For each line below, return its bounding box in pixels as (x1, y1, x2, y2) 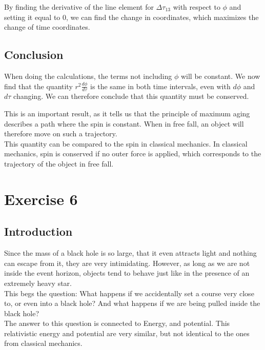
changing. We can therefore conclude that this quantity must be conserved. (13, 91, 249, 101)
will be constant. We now (180, 70, 260, 81)
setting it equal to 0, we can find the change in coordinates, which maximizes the (4, 11, 259, 22)
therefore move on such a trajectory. (4, 128, 117, 139)
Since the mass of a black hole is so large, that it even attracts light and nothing (4, 248, 257, 258)
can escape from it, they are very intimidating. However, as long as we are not (4, 257, 250, 268)
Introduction (4, 223, 73, 239)
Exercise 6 (4, 188, 78, 209)
